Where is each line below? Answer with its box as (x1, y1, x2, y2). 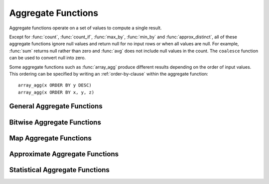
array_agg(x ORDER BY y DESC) (18, 83, 92, 88)
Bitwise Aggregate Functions (9, 118, 102, 126)
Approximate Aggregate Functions (9, 150, 119, 158)
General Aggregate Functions (9, 102, 103, 110)
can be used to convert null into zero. (9, 55, 86, 61)
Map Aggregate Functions (9, 134, 92, 142)
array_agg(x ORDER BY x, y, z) (18, 90, 95, 95)
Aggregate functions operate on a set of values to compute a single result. (9, 25, 162, 31)
